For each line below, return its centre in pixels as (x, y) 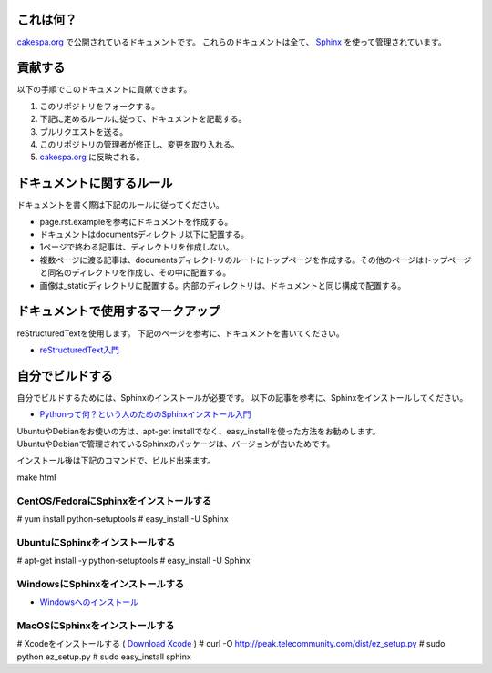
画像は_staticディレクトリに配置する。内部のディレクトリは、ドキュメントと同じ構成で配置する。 (223, 285)
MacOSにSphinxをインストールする (96, 626)
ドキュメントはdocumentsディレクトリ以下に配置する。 (144, 235)
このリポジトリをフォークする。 (99, 106)
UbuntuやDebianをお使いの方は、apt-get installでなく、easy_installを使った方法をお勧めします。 (199, 431)
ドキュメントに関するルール (95, 184)
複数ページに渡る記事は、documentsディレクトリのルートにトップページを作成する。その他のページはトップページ (256, 260)
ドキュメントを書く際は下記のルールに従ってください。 (120, 205)
